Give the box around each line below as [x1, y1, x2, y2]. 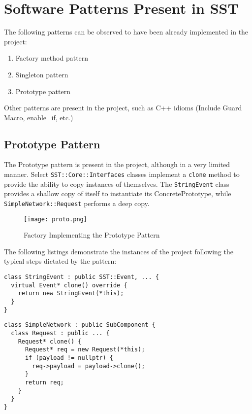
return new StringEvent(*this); [18, 290, 124, 297]
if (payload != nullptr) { [25, 354, 113, 361]
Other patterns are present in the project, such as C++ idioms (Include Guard [4, 103, 242, 113]
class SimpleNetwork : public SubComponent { [4, 321, 156, 329]
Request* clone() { [18, 338, 82, 345]
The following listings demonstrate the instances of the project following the [4, 246, 233, 256]
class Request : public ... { [11, 330, 110, 337]
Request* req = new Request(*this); [25, 346, 145, 353]
